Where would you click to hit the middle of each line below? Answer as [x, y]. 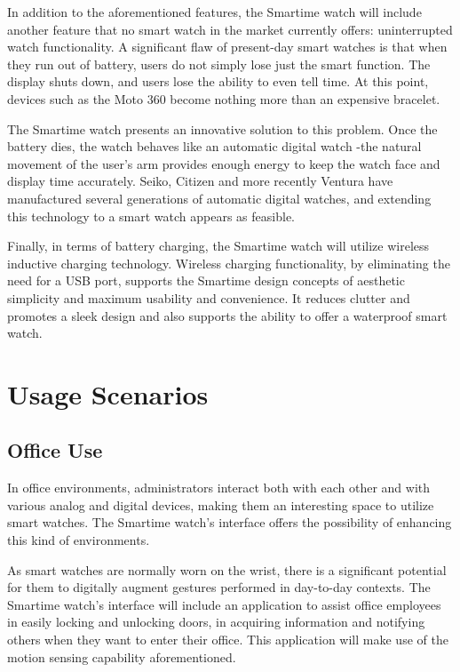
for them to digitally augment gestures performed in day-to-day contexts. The [219, 587]
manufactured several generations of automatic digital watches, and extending [219, 198]
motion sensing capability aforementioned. [122, 656]
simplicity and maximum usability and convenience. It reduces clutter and [209, 297]
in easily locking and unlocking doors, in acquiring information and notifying [216, 622]
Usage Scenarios [108, 393]
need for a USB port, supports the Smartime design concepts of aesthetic [206, 280]
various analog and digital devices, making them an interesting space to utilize [221, 504]
